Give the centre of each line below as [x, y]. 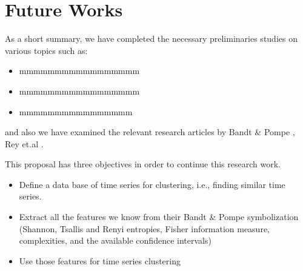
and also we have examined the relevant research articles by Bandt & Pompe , [150, 132]
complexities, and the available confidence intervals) [115, 240]
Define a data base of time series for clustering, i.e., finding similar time [152, 184]
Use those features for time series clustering [100, 260]
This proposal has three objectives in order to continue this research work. [143, 164]
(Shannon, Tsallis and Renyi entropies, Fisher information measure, [144, 228]
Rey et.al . [24, 143]
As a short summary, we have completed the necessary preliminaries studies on [151, 38]
